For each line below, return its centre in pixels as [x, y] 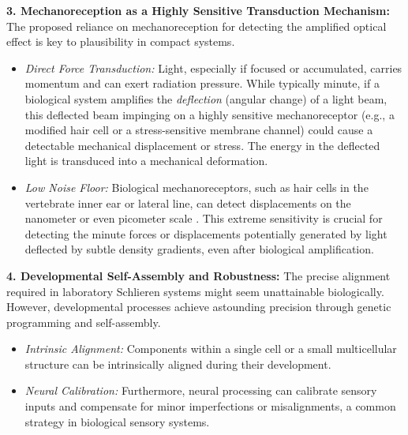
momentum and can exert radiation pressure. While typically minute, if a [202, 83]
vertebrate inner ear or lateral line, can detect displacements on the [188, 202]
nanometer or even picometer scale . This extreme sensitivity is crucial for [204, 218]
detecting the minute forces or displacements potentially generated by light [206, 233]
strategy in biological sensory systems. [117, 421]
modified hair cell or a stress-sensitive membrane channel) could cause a [199, 130]
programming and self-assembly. [84, 322]
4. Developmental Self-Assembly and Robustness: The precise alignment [198, 275]
